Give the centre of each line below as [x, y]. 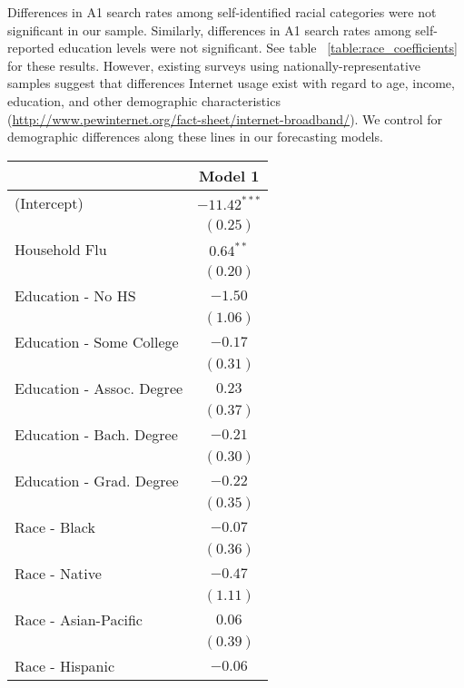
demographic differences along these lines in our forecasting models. [195, 137]
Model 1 [229, 175]
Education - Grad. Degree [97, 480]
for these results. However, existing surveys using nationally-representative [214, 65]
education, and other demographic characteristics [144, 100]
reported [31, 48]
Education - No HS [75, 295]
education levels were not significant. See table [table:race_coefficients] [258, 48]
